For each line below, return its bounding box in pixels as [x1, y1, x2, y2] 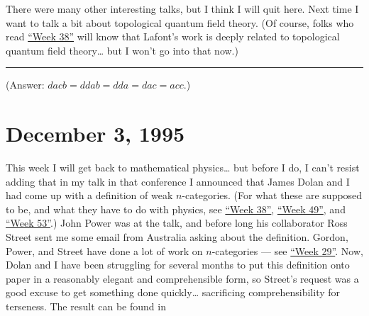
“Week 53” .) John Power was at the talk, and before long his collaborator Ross [6, 215, 348, 230]
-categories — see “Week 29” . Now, [211, 243, 363, 258]
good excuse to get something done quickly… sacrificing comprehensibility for [6, 285, 341, 300]
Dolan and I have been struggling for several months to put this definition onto [6, 257, 350, 272]
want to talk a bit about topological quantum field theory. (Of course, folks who [6, 15, 354, 30]
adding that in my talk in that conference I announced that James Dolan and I [6, 174, 350, 188]
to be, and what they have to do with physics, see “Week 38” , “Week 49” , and [6, 201, 346, 216]
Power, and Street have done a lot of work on [6, 243, 203, 258]
